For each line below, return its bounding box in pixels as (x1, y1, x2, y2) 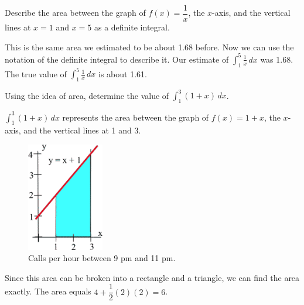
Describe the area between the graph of (5, 6, 146, 19)
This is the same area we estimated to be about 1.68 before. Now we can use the (5, 40, 294, 53)
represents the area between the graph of (62, 111, 209, 123)
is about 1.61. (98, 67, 147, 80)
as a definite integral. (94, 21, 170, 33)
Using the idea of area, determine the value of (5, 89, 169, 101)
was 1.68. (260, 53, 293, 65)
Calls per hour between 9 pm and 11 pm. (28, 252, 176, 264)
